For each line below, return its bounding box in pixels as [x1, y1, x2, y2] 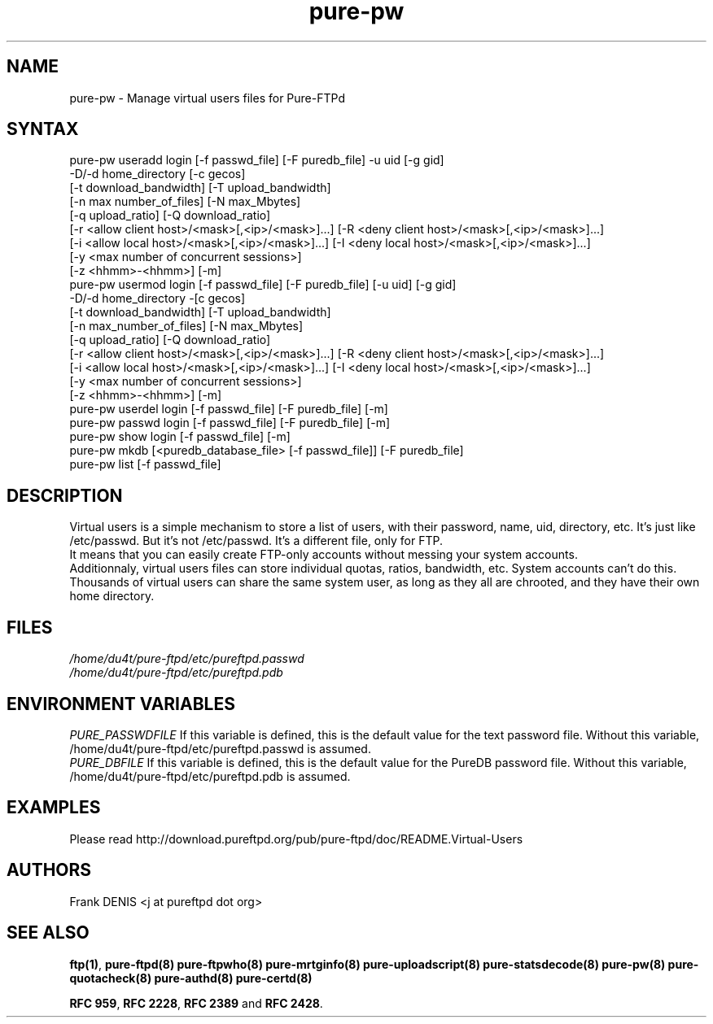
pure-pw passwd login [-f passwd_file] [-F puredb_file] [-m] [69, 416, 391, 430]
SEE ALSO [7, 922, 90, 943]
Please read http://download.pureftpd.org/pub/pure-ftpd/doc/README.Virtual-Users [69, 831, 523, 846]
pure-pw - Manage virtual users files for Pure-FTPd [69, 90, 345, 105]
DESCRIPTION [7, 485, 123, 506]
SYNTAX [7, 119, 79, 140]
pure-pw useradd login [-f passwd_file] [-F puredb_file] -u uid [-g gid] [69, 153, 444, 168]
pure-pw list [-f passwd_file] [69, 457, 221, 472]
